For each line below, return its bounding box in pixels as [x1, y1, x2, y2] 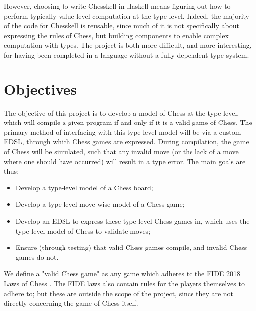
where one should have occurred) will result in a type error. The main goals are [4, 156, 246, 166]
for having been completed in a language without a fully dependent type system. [4, 49, 249, 60]
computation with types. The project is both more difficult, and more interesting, [4, 40, 252, 50]
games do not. [15, 251, 59, 262]
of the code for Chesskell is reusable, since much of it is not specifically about [4, 20, 239, 31]
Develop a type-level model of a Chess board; [15, 182, 153, 192]
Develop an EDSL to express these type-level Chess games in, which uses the [15, 216, 250, 226]
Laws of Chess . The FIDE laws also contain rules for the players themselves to [4, 278, 245, 288]
